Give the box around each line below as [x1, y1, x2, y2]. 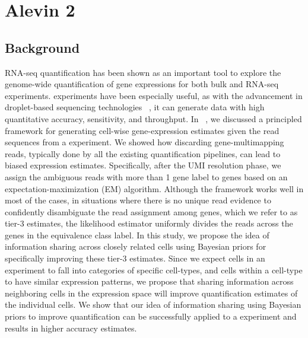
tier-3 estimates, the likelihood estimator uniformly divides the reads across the [5, 217, 293, 229]
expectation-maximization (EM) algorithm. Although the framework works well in [5, 182, 304, 194]
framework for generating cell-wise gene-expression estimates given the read [5, 124, 280, 136]
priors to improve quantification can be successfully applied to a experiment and [5, 310, 297, 323]
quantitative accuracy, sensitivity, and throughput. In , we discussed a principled [5, 112, 302, 125]
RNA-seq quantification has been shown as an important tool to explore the [5, 66, 281, 78]
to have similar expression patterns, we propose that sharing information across [5, 275, 294, 288]
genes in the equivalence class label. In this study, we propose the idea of [5, 228, 269, 241]
